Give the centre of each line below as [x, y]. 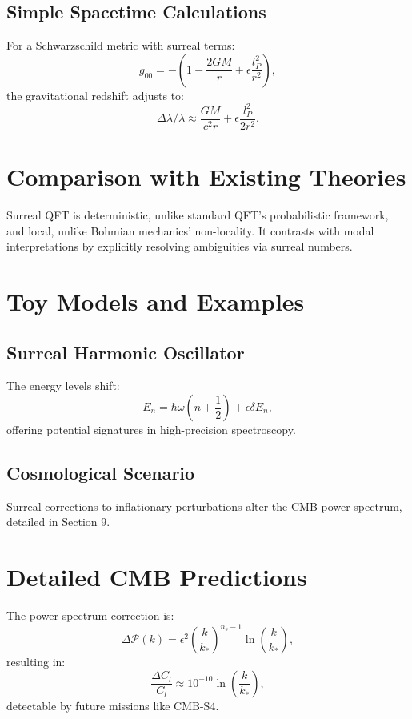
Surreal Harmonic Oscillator [126, 352]
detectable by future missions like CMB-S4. [113, 705]
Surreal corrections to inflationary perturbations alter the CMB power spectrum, [204, 506]
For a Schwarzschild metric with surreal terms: [121, 45]
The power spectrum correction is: [90, 615]
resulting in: [36, 662]
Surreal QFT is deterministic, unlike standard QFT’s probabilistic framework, [198, 215]
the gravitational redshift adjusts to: [96, 95]
